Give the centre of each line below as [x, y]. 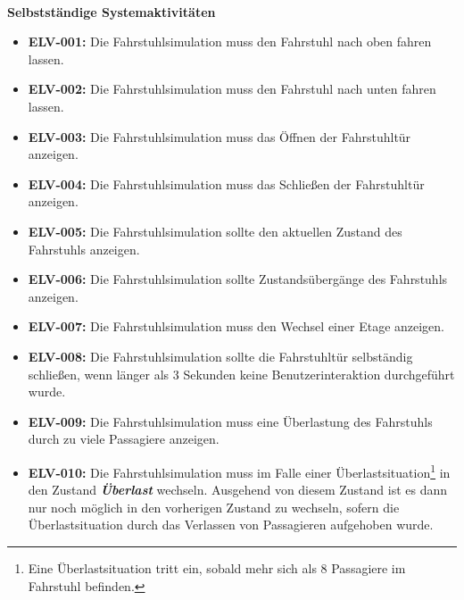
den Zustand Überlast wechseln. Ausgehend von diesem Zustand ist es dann [238, 490]
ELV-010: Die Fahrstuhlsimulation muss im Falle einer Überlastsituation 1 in [239, 471]
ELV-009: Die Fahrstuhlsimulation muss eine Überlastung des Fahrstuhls [230, 421]
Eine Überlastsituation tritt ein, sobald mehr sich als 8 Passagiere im [217, 567]
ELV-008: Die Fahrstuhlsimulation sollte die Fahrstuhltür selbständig [220, 356]
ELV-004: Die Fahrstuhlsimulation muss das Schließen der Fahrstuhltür [226, 183]
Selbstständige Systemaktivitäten [112, 11]
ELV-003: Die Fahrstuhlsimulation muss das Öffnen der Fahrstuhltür [220, 136]
